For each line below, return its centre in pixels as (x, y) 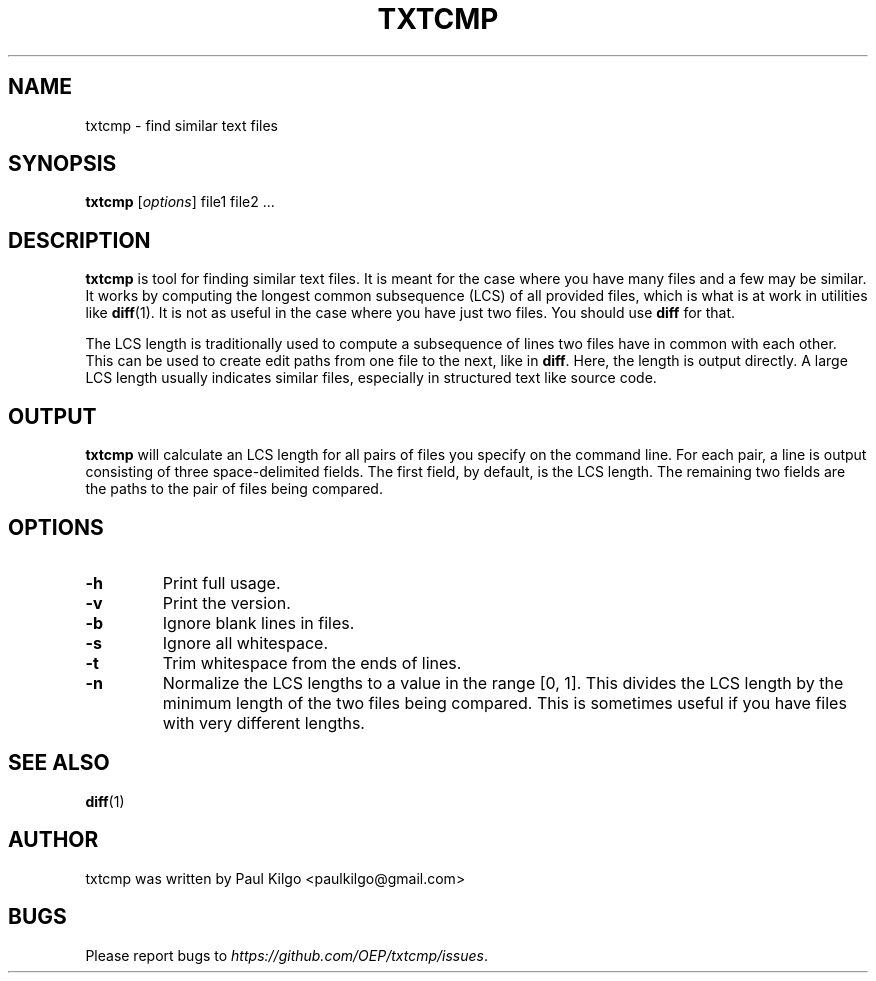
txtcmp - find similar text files (181, 125)
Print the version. (226, 602)
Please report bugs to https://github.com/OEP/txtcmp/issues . (287, 955)
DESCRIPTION (79, 240)
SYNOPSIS (62, 164)
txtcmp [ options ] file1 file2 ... (180, 202)
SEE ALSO (59, 763)
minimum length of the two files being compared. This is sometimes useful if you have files (504, 702)
